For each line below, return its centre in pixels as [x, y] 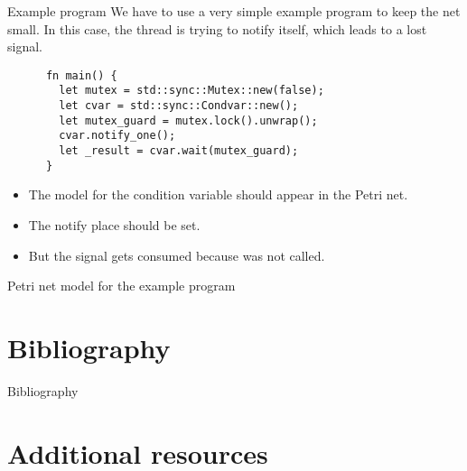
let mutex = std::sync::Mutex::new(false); [191, 91]
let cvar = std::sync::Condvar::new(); [179, 106]
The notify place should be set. [114, 224]
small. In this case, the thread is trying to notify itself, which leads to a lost [217, 28]
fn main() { [81, 75]
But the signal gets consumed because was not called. [177, 255]
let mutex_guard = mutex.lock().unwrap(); [188, 120]
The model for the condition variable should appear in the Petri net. [218, 194]
